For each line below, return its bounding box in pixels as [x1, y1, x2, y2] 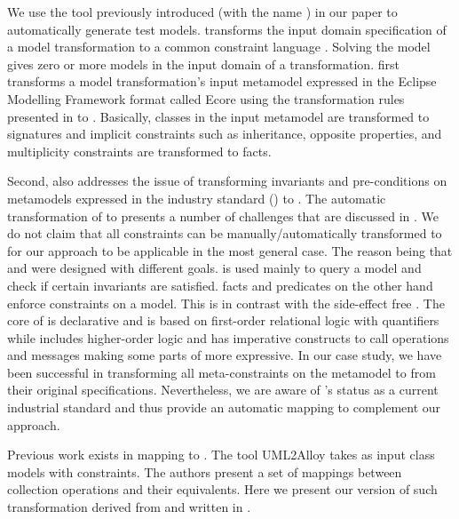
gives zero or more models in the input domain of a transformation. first [7, 54, 400, 73]
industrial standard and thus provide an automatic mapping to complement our [7, 398, 441, 417]
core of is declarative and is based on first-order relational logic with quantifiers [7, 311, 439, 330]
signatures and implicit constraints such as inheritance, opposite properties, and [7, 124, 442, 143]
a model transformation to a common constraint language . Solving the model [7, 37, 431, 56]
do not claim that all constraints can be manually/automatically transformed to [7, 224, 442, 243]
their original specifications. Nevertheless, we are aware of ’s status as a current [7, 380, 439, 399]
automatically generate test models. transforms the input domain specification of [7, 20, 447, 38]
